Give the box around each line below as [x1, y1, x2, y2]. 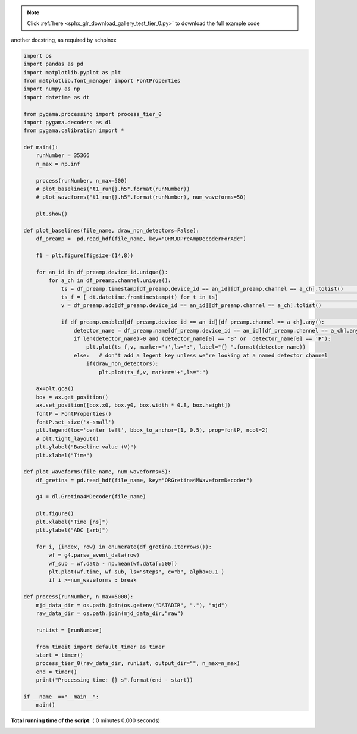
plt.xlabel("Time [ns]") [36, 518, 109, 525]
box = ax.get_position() [36, 393, 109, 400]
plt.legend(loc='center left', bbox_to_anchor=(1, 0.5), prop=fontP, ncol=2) [36, 427, 269, 434]
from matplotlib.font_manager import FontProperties [23, 77, 181, 84]
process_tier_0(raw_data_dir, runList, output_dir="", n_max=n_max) [36, 660, 240, 667]
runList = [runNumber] [36, 626, 102, 633]
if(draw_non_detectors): [86, 360, 159, 367]
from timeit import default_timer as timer [36, 643, 165, 650]
